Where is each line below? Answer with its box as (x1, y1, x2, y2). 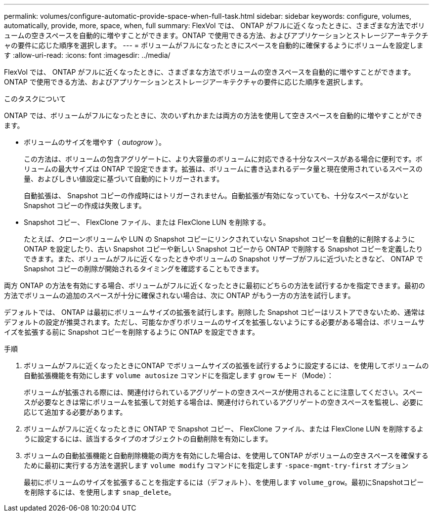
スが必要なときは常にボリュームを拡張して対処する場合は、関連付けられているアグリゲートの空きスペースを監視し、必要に (24, 398, 424, 406)
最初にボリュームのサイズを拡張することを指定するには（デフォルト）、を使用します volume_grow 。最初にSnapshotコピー (24, 478, 424, 486)
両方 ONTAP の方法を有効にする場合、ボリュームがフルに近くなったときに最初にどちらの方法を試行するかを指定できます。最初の (4, 281, 425, 290)
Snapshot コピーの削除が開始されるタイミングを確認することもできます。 (24, 264, 263, 273)
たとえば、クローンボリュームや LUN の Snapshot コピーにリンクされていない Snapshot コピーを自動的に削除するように (24, 235, 415, 243)
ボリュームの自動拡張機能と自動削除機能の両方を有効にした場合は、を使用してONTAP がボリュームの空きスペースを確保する (24, 451, 429, 460)
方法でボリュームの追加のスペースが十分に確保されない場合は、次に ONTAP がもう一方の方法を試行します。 (4, 291, 355, 300)
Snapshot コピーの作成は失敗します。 (24, 201, 146, 210)
